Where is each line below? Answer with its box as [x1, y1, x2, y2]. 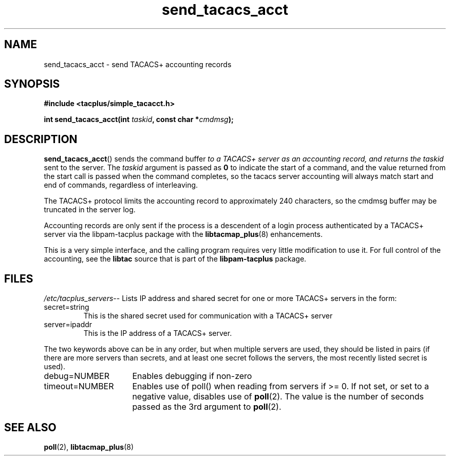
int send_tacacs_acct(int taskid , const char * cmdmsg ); [44, 115, 234, 124]
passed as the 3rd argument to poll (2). [132, 402, 282, 412]
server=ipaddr [44, 320, 92, 329]
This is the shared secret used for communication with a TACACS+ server [83, 311, 333, 321]
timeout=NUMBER [44, 381, 114, 392]
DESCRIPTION [4, 132, 78, 146]
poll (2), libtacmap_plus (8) [44, 442, 134, 451]
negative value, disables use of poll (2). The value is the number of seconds [132, 391, 424, 402]
